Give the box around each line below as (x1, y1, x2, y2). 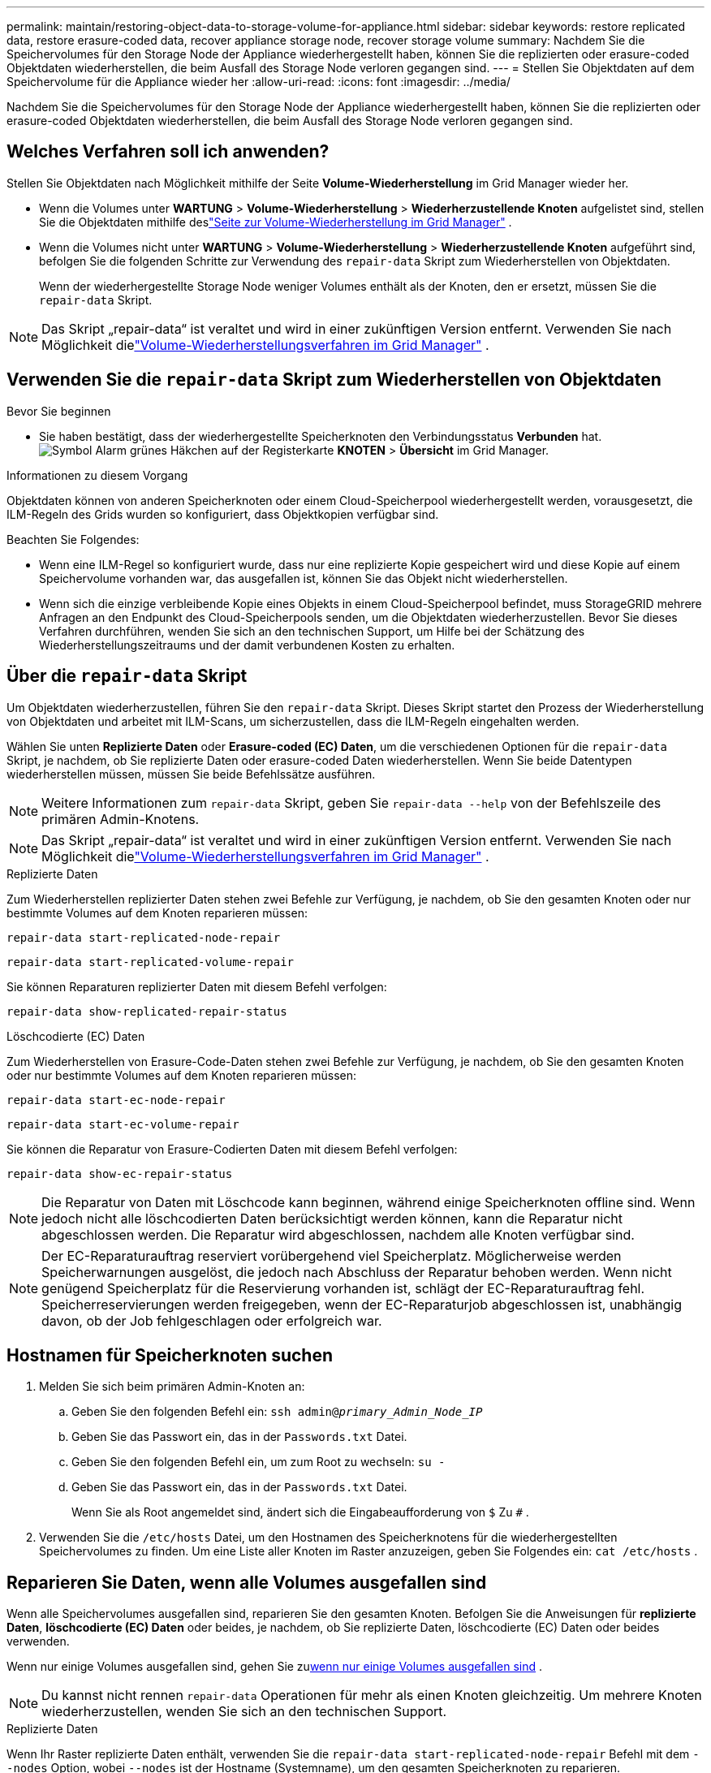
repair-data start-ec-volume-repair (6, 1117, 239, 1131)
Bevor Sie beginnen (6, 403, 111, 418)
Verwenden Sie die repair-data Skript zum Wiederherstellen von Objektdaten (6, 369, 661, 390)
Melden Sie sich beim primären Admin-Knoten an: (39, 1379, 305, 1394)
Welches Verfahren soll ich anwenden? (6, 141, 330, 162)
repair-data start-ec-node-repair (6, 1093, 226, 1107)
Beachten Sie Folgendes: (6, 532, 140, 546)
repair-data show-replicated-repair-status (6, 1004, 287, 1018)
